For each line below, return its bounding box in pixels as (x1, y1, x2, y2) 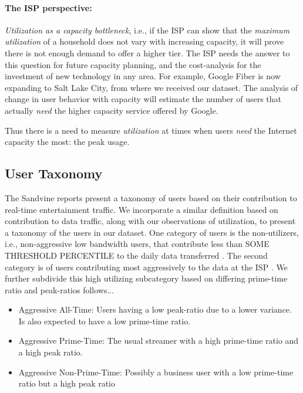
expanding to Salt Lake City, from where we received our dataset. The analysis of (5, 81, 298, 93)
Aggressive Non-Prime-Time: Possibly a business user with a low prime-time (18, 365, 294, 378)
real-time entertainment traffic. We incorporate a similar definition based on (5, 203, 278, 215)
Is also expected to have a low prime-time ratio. (18, 314, 191, 327)
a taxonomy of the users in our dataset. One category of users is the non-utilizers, (5, 226, 299, 238)
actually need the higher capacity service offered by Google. (5, 104, 218, 116)
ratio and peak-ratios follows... (5, 283, 115, 296)
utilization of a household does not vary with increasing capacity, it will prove (5, 35, 284, 48)
